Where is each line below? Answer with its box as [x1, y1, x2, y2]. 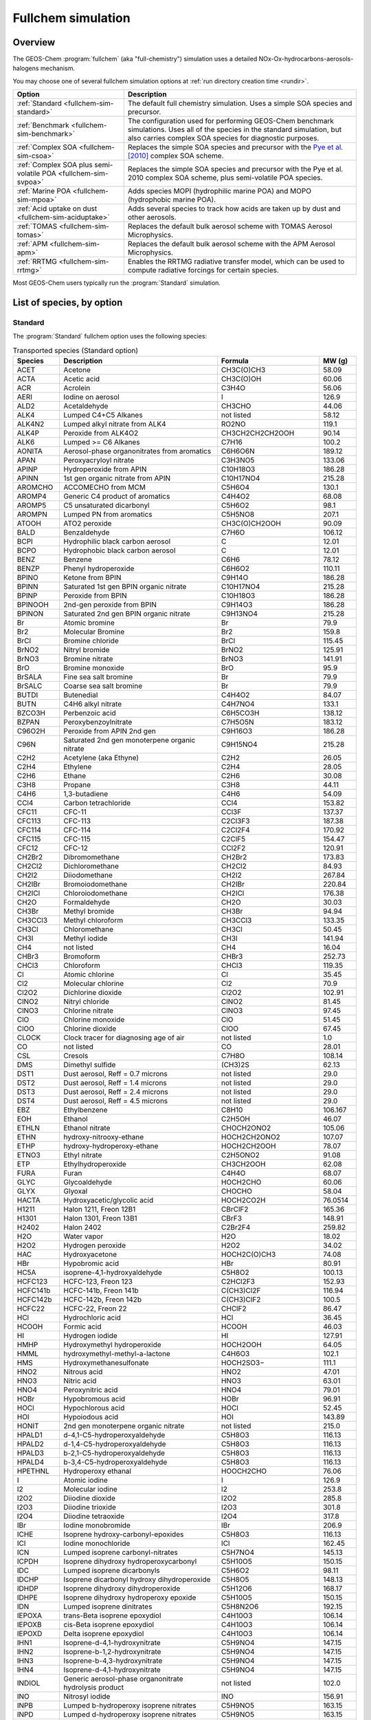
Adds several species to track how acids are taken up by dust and [127, 204, 341, 213]
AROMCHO [16, 482, 54, 492]
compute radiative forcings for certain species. [127, 266, 280, 275]
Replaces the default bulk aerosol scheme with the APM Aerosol [127, 239, 335, 249]
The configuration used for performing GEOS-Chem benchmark [127, 116, 335, 126]
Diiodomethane [63, 870, 113, 880]
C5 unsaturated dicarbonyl [63, 501, 150, 510]
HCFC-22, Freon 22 [63, 1304, 127, 1313]
